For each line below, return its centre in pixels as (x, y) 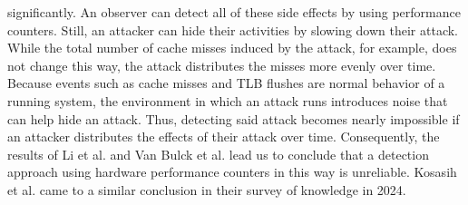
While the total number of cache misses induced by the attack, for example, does (232, 48)
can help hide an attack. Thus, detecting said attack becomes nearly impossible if (234, 118)
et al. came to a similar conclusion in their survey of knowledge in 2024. (207, 189)
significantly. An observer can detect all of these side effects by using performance (234, 12)
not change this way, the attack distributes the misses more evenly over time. (222, 65)
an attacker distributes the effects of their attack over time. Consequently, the (224, 137)
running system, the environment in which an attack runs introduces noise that (228, 100)
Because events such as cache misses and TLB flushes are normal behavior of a (226, 83)
